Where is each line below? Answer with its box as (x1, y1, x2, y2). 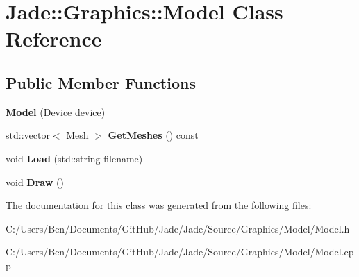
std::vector (6, 128, 50, 142)
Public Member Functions (6, 72, 196, 93)
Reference (6, 24, 102, 53)
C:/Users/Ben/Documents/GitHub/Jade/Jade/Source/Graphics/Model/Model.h (6, 221, 350, 235)
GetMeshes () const (108, 128, 199, 142)
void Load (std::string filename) (6, 151, 143, 165)
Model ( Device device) (6, 104, 106, 119)
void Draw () (6, 174, 64, 189)
